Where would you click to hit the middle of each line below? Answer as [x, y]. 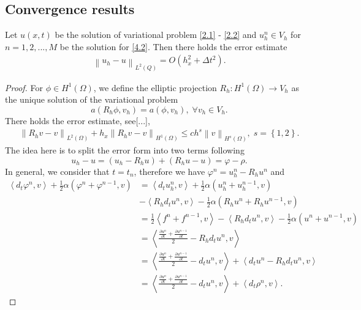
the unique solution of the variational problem [92, 99]
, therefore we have [169, 171]
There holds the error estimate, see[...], [78, 121]
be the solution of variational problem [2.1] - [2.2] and [156, 35]
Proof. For [24, 87]
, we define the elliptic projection [155, 87]
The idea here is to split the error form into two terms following [125, 150]
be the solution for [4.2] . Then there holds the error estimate [173, 46]
